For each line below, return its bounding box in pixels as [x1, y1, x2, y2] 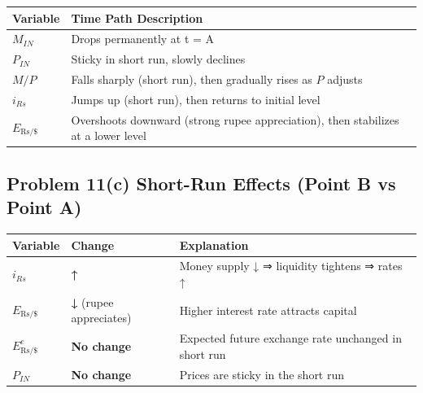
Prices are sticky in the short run [179, 365, 345, 382]
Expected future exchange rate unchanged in [179, 330, 402, 347]
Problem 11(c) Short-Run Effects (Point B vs [7, 170, 396, 195]
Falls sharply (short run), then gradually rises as [71, 71, 312, 88]
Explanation [179, 236, 249, 253]
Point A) [7, 194, 82, 220]
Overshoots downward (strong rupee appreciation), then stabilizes [71, 111, 399, 128]
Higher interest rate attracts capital [179, 301, 357, 318]
